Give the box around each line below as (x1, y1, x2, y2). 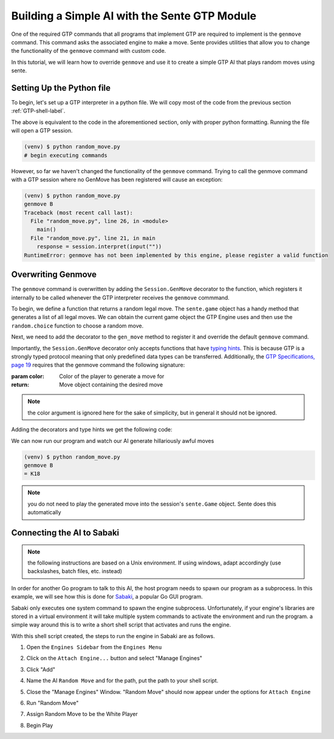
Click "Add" (26, 665, 56, 673)
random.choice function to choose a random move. (11, 322, 144, 329)
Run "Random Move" (26, 699, 79, 707)
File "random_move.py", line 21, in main (30, 235, 156, 241)
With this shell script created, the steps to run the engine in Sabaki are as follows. (11, 632, 216, 639)
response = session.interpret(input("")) (36, 243, 162, 250)
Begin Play (26, 721, 53, 729)
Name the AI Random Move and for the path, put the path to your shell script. (26, 677, 219, 684)
